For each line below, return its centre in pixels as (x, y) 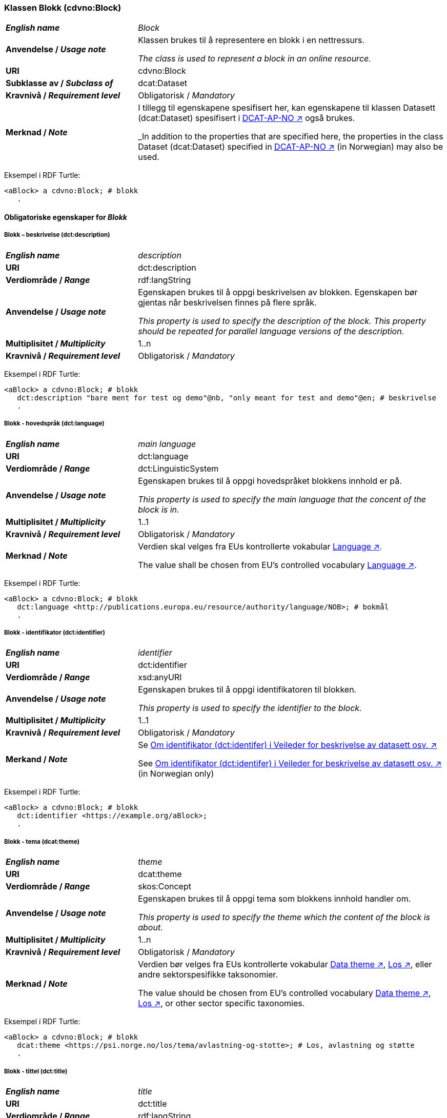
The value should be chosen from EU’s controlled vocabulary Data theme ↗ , (285, 993)
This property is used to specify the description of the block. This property (282, 321)
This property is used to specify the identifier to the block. (250, 708)
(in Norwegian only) (176, 774)
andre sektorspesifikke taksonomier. (208, 975)
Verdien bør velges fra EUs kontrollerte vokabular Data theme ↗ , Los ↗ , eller (285, 964)
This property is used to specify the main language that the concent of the (282, 499)
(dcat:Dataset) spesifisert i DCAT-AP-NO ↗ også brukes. (247, 118)
